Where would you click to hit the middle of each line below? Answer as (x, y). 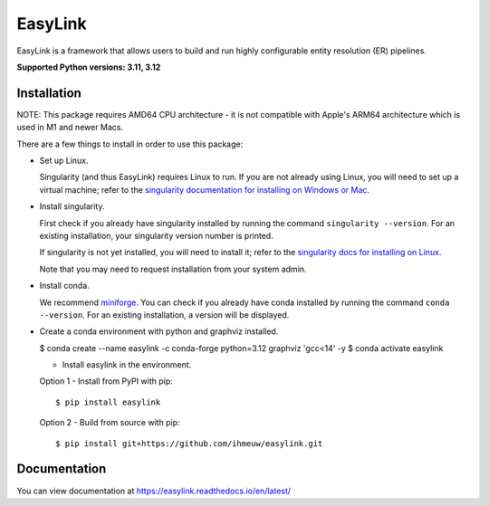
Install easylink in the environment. (127, 365)
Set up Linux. (64, 161)
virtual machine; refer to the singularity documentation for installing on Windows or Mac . (205, 189)
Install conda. (64, 286)
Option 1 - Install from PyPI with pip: (106, 381)
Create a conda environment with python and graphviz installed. (159, 331)
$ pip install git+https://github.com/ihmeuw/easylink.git (189, 443)
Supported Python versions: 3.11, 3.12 (89, 67)
